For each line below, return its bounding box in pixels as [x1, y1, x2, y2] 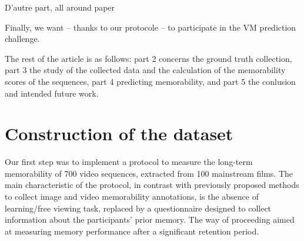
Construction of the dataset [5, 121, 233, 146]
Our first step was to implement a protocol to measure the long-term [5, 156, 253, 168]
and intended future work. [5, 87, 99, 99]
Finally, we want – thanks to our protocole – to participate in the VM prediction [5, 21, 296, 33]
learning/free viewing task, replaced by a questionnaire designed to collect [5, 202, 272, 214]
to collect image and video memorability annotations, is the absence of [5, 190, 259, 203]
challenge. [5, 32, 40, 45]
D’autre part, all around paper [5, 1, 115, 13]
